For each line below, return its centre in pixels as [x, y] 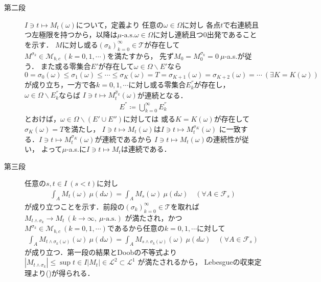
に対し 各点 [201, 24]
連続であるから [127, 139]
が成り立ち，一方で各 [60, 85]
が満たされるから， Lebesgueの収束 [196, 262]
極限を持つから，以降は [78, 34]
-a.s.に [76, 149]
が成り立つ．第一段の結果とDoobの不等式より [101, 252]
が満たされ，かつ [154, 217]
